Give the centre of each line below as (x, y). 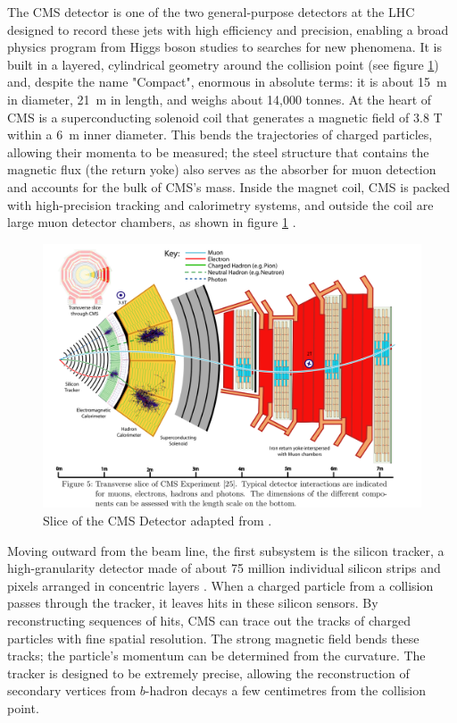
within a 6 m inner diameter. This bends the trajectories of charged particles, (220, 135)
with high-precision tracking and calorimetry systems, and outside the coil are (220, 204)
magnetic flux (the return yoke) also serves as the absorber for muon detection (222, 169)
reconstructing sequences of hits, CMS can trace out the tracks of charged (209, 620)
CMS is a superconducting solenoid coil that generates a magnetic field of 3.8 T (225, 117)
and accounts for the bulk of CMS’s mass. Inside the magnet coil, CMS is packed (228, 186)
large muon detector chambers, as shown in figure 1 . (152, 222)
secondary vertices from (72, 690)
